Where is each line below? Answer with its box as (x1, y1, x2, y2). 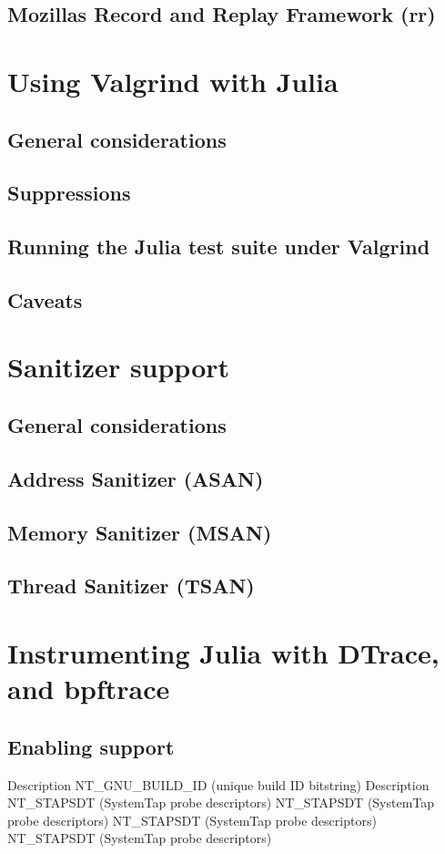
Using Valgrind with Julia (7, 62, 339, 99)
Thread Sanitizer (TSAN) (7, 571, 255, 600)
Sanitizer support (7, 348, 230, 386)
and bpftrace (7, 670, 170, 707)
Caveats (7, 285, 83, 314)
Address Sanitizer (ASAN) (7, 464, 264, 492)
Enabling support (7, 732, 175, 760)
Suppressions (7, 179, 131, 207)
